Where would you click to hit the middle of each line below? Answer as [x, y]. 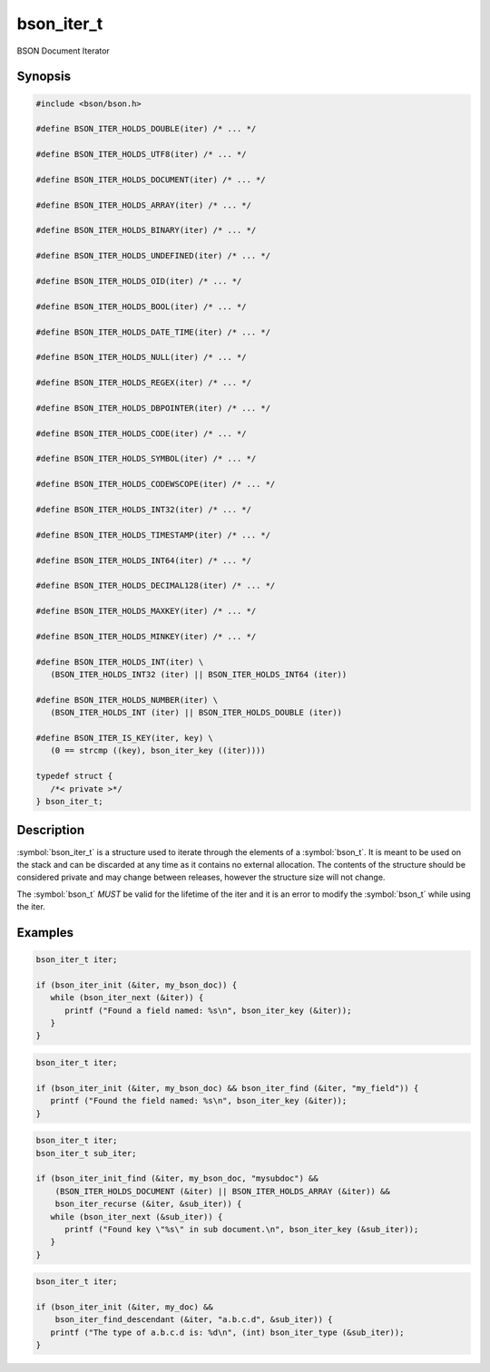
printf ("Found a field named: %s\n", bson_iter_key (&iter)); [208, 1010]
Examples [45, 933]
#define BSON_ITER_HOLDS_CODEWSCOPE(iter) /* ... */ [156, 484]
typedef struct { [74, 776]
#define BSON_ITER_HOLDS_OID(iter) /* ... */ [139, 282]
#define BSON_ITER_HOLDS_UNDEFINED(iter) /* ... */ [153, 256]
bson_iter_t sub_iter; [86, 1153]
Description [51, 830]
